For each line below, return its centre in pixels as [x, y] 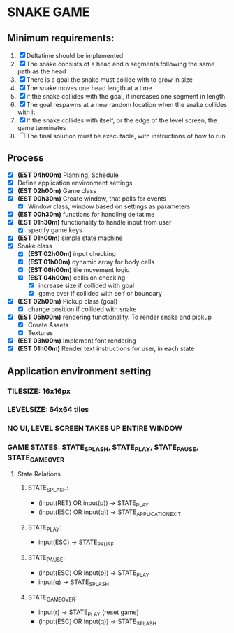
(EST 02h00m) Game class [57, 190]
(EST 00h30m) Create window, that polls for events [92, 199]
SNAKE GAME [49, 12]
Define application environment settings [75, 183]
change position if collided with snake [82, 309]
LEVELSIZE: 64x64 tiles [48, 410]
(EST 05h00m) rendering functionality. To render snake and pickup [114, 317]
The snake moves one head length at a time [89, 88]
